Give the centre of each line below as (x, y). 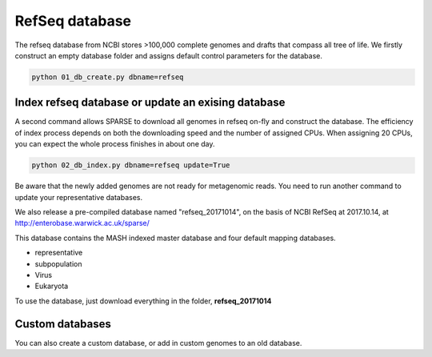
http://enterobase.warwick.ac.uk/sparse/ (82, 223)
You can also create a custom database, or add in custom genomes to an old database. (158, 343)
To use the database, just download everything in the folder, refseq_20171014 (143, 301)
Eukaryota (52, 286)
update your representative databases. (79, 197)
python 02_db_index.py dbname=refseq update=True (131, 165)
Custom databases (63, 324)
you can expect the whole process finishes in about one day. (115, 144)
